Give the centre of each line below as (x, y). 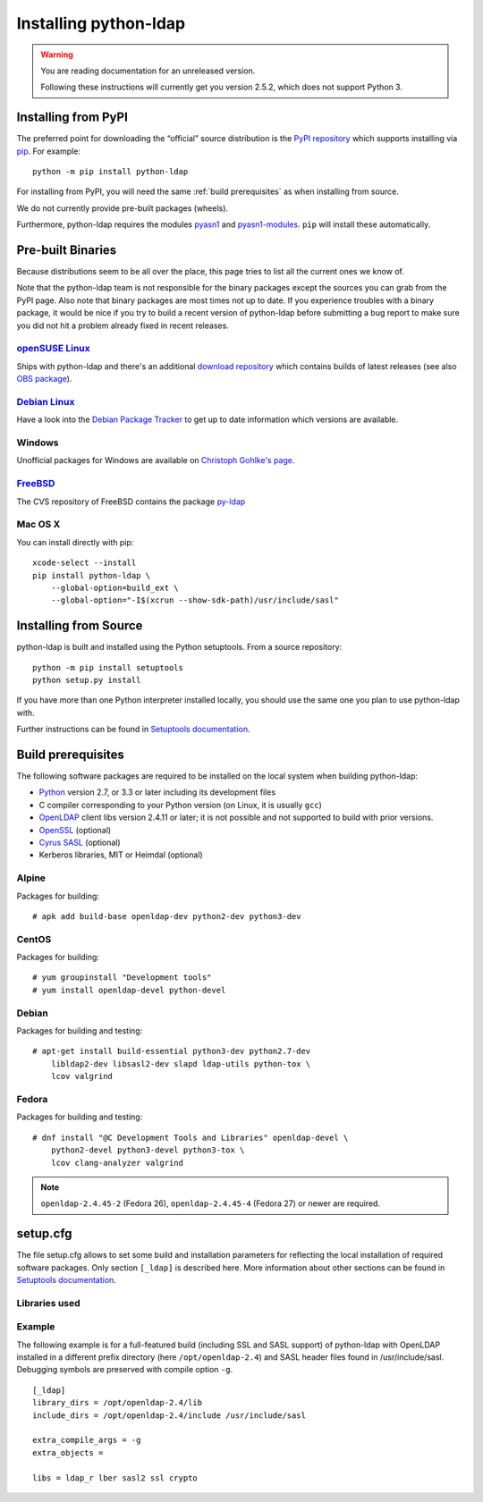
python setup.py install (87, 680)
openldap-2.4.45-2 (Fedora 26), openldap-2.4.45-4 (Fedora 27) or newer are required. (210, 1203)
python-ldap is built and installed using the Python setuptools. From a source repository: (179, 647)
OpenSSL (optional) (75, 830)
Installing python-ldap (101, 23)
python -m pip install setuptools (108, 667)
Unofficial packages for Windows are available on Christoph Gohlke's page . (156, 460)
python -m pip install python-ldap (110, 172)
